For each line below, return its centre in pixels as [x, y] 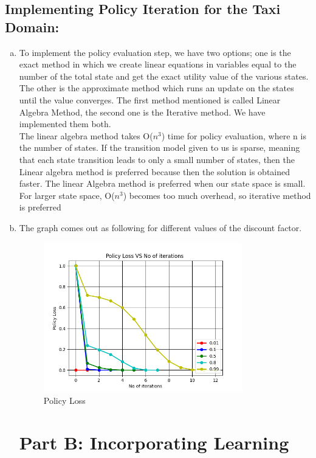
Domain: [32, 26]
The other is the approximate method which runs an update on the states [156, 88]
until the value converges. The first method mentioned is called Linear [150, 99]
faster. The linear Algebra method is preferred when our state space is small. [162, 183]
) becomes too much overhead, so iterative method [217, 195]
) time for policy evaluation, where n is [234, 135]
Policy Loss [64, 400]
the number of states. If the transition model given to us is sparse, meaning [160, 147]
